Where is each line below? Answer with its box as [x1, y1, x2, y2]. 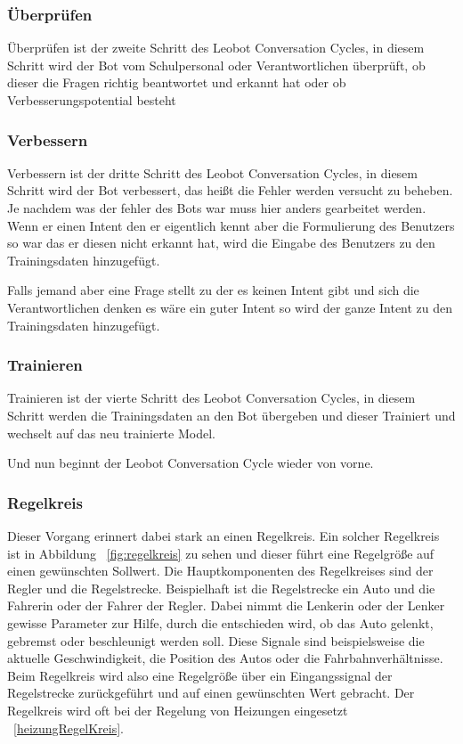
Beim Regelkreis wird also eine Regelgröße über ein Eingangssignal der [7, 666, 393, 684]
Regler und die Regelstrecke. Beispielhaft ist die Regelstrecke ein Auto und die [7, 578, 435, 597]
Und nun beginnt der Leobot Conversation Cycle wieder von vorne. [7, 454, 374, 472]
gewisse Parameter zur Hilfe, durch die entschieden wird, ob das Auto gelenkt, [7, 613, 434, 632]
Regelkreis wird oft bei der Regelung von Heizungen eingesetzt [7, 700, 348, 719]
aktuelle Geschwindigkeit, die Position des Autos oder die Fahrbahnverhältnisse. [7, 649, 443, 667]
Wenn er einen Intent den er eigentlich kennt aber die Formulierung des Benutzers [7, 216, 455, 234]
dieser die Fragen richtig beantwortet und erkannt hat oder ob [7, 73, 346, 92]
